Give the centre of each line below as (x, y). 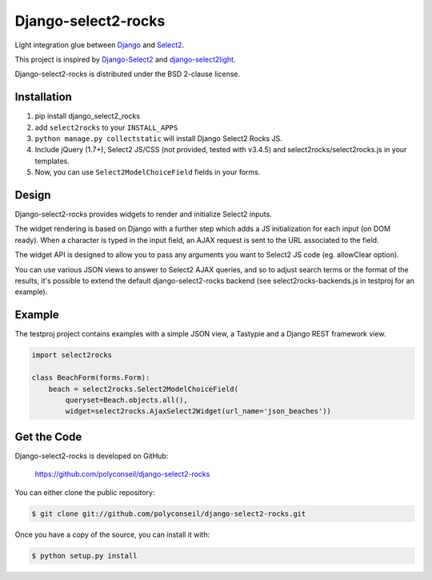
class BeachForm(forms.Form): (91, 378)
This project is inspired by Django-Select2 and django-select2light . (125, 59)
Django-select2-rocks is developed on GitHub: (92, 456)
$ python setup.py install (84, 556)
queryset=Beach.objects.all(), (126, 400)
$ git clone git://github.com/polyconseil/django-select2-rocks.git (169, 514)
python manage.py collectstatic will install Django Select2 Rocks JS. (159, 139)
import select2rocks (72, 355)
